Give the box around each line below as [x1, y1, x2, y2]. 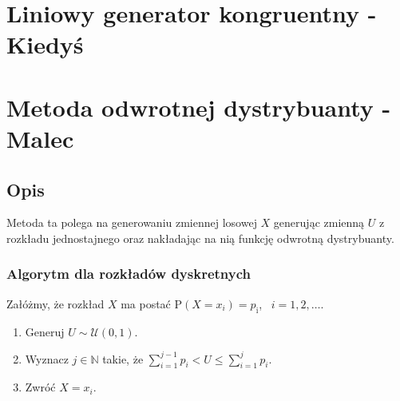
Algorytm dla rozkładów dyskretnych [6, 264, 251, 284]
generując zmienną [273, 214, 365, 231]
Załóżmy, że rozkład [6, 295, 105, 312]
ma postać [121, 295, 171, 312]
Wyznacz [25, 350, 69, 367]
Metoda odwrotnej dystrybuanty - [6, 90, 391, 123]
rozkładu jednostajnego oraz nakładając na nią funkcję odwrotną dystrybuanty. [6, 229, 394, 246]
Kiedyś [6, 28, 84, 61]
